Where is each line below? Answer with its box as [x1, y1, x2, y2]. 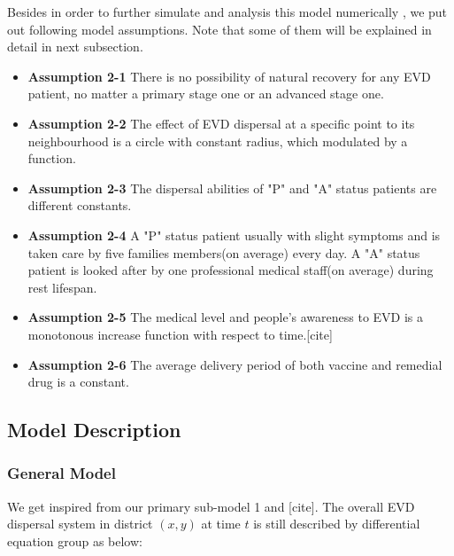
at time [201, 514, 241, 533]
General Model [7, 462, 116, 484]
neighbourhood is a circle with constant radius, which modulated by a [27, 131, 408, 150]
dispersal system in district [7, 514, 153, 533]
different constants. [27, 196, 132, 215]
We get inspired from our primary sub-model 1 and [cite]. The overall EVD [7, 497, 415, 515]
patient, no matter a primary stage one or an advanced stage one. [27, 84, 384, 103]
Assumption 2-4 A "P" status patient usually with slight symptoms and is [27, 225, 441, 244]
